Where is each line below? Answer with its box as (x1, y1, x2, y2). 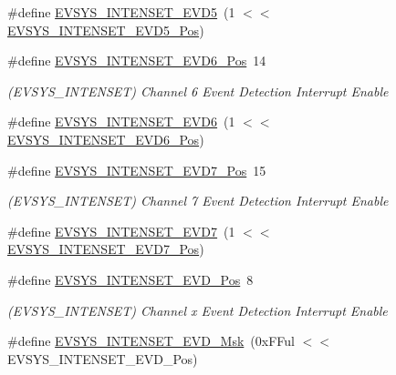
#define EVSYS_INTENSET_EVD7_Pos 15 (7, 160, 266, 179)
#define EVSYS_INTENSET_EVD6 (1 (7, 112, 235, 131)
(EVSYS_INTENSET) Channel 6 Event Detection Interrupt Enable (7, 81, 389, 100)
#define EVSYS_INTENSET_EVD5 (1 (7, 3, 235, 21)
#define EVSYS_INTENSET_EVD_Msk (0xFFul (7, 331, 295, 350)
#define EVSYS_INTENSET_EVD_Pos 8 (7, 269, 254, 289)
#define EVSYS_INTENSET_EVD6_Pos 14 (7, 51, 266, 70)
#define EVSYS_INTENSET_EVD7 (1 (7, 221, 235, 240)
